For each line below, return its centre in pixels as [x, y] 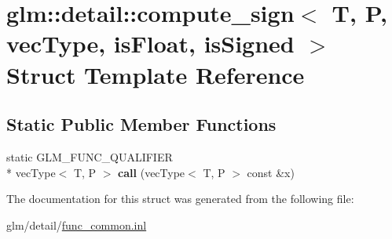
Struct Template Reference [156, 74]
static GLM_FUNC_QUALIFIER [90, 156]
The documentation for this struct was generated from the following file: [180, 199]
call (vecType [152, 172]
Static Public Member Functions [141, 124]
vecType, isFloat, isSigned [150, 43]
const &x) [271, 172]
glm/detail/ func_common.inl [77, 225]
